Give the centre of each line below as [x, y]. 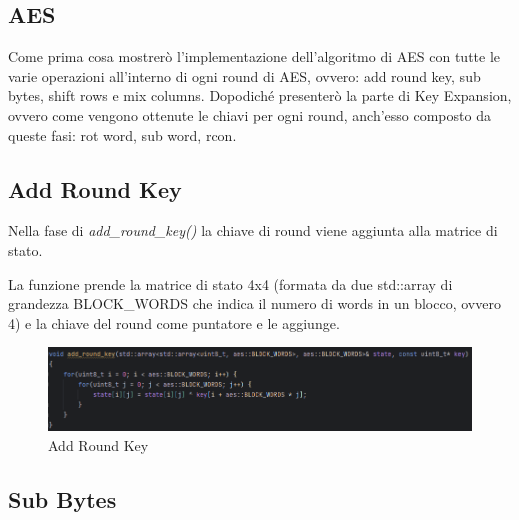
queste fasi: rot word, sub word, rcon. [122, 134]
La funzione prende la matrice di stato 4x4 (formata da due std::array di [230, 283]
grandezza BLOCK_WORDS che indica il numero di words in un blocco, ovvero [254, 303]
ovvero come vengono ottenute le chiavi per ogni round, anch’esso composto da [249, 114]
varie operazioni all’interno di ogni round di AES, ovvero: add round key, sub [244, 75]
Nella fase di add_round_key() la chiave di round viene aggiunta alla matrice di [253, 230]
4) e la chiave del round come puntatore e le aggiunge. [174, 322]
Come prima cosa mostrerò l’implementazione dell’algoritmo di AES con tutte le [254, 56]
